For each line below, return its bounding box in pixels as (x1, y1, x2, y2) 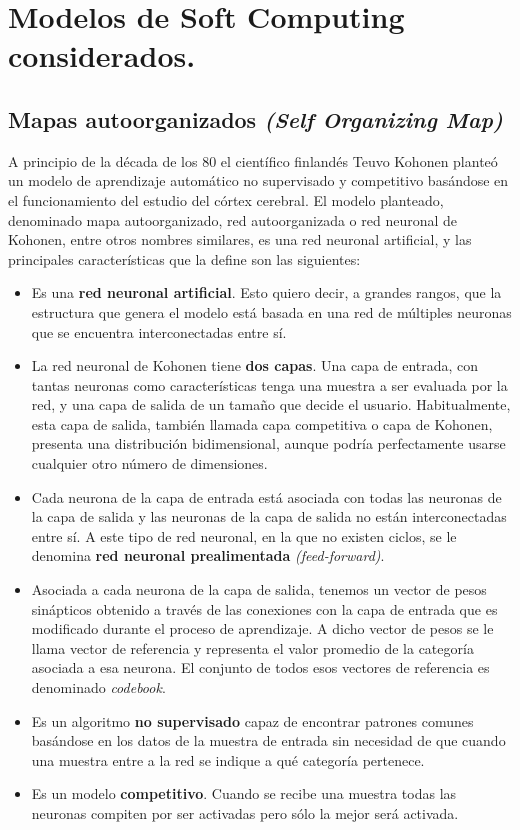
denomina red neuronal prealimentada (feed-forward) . (31, 545, 385, 566)
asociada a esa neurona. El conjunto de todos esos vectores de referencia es (31, 657, 490, 678)
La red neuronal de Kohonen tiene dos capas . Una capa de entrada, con (31, 355, 479, 376)
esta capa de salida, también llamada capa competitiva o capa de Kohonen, (31, 413, 493, 434)
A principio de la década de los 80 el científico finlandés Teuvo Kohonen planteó (8, 150, 498, 171)
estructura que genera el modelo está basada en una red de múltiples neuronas (31, 301, 512, 322)
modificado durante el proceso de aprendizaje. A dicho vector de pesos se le (31, 618, 494, 639)
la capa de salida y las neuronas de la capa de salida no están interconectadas (31, 506, 507, 527)
